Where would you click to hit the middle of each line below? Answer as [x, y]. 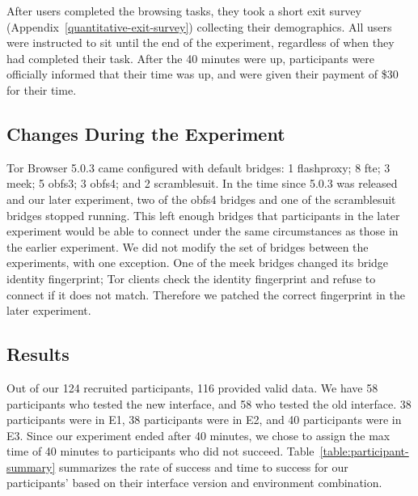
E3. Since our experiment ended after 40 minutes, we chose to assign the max [198, 435]
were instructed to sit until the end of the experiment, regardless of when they [201, 42]
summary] [31, 466]
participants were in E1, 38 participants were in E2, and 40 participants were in [204, 420]
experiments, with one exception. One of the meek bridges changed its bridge [198, 263]
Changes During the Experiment [146, 133]
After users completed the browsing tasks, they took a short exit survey [184, 11]
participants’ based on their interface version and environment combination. [194, 483]
